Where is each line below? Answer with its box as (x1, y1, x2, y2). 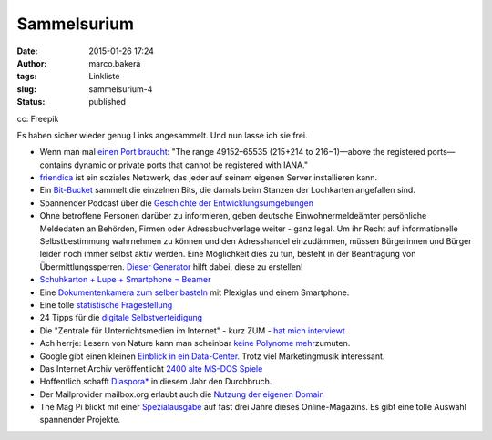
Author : (16, 57, 47, 68)
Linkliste (88, 71, 120, 82)
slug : (16, 83, 36, 95)
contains (39, 159, 73, 170)
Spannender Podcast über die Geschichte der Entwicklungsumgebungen (39, 197, 314, 209)
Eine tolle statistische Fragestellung (39, 299, 173, 310)
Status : (16, 97, 46, 107)
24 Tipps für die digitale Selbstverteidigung (39, 312, 203, 323)
